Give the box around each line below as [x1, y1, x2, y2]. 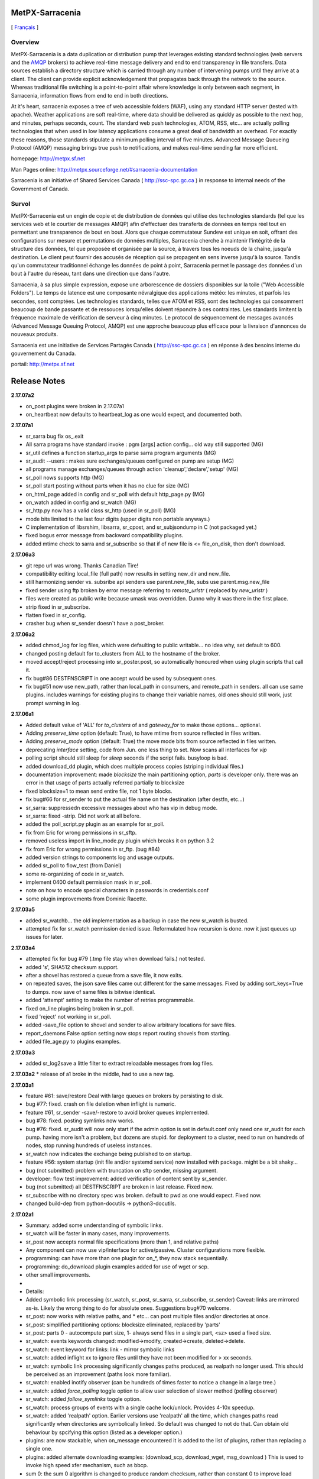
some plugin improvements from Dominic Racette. [25, 895, 148, 902]
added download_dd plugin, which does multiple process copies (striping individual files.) [25, 763, 244, 770]
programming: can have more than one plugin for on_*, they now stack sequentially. [25, 1255, 229, 1262]
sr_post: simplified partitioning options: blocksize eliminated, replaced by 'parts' [25, 1321, 221, 1328]
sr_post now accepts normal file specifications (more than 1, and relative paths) [25, 1238, 219, 1245]
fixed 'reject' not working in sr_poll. [25, 1013, 112, 1020]
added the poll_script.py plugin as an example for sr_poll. [25, 821, 165, 828]
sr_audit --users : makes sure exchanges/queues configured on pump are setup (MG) [25, 457, 235, 464]
